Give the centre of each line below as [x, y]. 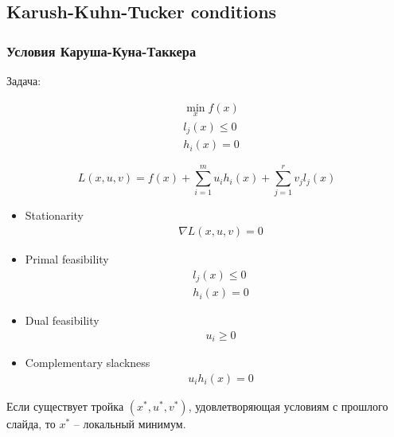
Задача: [24, 80]
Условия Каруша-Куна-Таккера [101, 51]
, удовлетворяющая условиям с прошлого [288, 406]
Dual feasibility [62, 320]
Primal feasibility [67, 259]
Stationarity [54, 215]
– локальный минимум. [130, 423]
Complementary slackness [88, 363]
